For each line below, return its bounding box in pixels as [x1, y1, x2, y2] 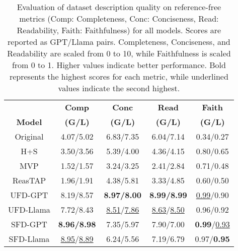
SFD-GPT [11, 218, 47, 230]
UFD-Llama [8, 204, 50, 215]
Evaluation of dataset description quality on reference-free [17, 1, 221, 13]
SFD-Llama [9, 233, 50, 244]
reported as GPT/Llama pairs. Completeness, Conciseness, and [8, 36, 230, 47]
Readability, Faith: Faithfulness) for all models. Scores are [17, 24, 221, 36]
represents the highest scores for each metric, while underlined [9, 71, 228, 82]
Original [15, 131, 44, 142]
